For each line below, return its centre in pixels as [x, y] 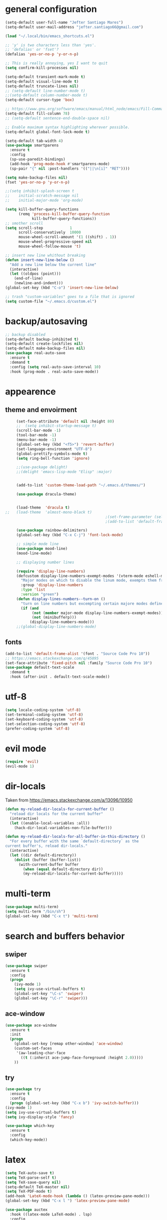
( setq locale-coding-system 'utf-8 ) [43, 710]
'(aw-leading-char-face [41, 1053]
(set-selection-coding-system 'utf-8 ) [45, 724]
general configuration [51, 9]
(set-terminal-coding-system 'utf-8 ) [44, 714]
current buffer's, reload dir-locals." [46, 846]
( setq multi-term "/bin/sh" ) [35, 912]
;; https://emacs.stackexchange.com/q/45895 [52, 658]
